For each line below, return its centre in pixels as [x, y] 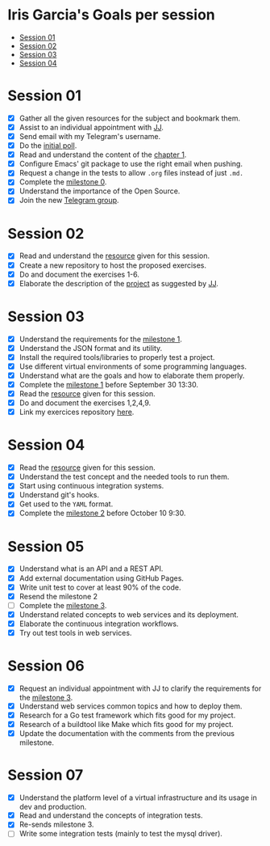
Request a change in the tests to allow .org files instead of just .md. [131, 173]
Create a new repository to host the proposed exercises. [113, 265]
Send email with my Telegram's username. [90, 136]
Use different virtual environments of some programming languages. [133, 366]
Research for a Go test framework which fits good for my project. [127, 715]
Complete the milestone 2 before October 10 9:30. [102, 513]
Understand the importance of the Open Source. [100, 191]
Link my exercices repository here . [77, 412]
